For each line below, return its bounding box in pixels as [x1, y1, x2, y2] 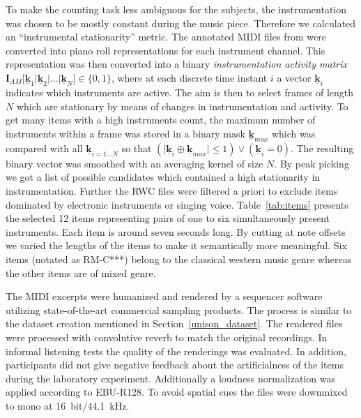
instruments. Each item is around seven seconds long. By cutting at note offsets [6, 224, 346, 239]
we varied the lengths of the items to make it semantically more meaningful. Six [6, 238, 347, 253]
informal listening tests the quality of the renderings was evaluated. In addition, [6, 343, 346, 358]
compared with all [6, 140, 83, 155]
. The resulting [290, 140, 354, 155]
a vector [277, 70, 312, 84]
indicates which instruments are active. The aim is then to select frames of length [6, 84, 354, 99]
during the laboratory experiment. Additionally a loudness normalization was [6, 371, 335, 385]
